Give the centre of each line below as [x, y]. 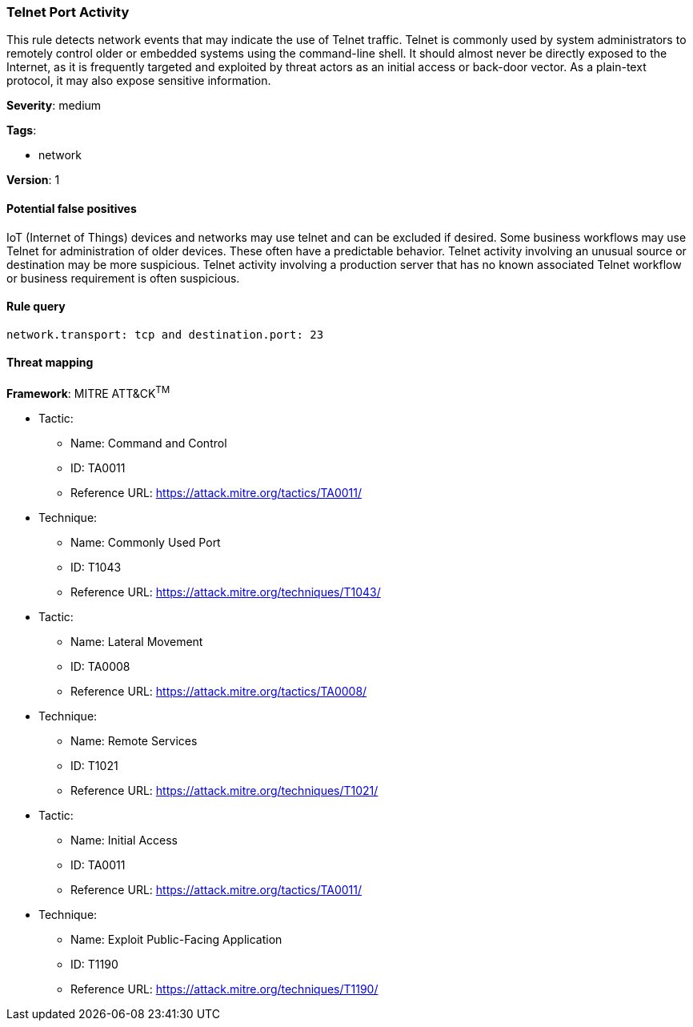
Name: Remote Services [134, 740]
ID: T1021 [94, 765]
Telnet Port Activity [68, 12]
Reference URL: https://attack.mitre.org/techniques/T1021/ [224, 790]
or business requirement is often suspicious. [123, 278]
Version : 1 [33, 180]
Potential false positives [72, 208]
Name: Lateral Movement [137, 641]
